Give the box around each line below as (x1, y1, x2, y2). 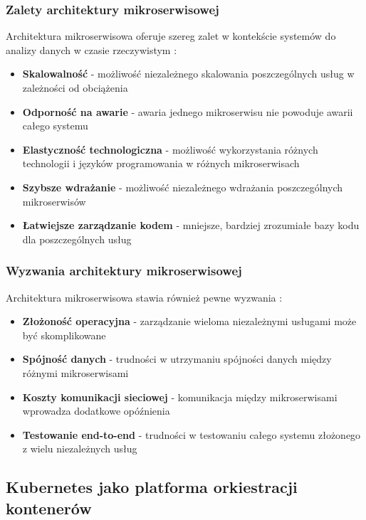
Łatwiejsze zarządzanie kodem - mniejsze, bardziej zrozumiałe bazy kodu (22, 218, 360, 233)
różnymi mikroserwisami (22, 365, 129, 380)
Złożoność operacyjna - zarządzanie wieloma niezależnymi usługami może (22, 314, 357, 329)
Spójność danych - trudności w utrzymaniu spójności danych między (22, 351, 332, 366)
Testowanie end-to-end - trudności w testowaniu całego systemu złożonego (22, 427, 361, 442)
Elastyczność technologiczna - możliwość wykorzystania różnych (22, 142, 318, 156)
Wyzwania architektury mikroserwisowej (6, 262, 242, 280)
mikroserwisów (22, 193, 86, 208)
